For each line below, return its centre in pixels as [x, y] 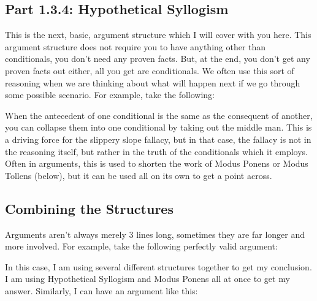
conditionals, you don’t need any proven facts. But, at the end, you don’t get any [158, 59]
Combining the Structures [89, 208]
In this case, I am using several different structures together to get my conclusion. [158, 266]
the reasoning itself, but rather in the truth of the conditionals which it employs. [157, 151]
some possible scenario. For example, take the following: [110, 95]
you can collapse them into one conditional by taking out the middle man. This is [158, 127]
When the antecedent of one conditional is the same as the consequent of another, [159, 115]
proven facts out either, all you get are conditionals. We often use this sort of [150, 70]
